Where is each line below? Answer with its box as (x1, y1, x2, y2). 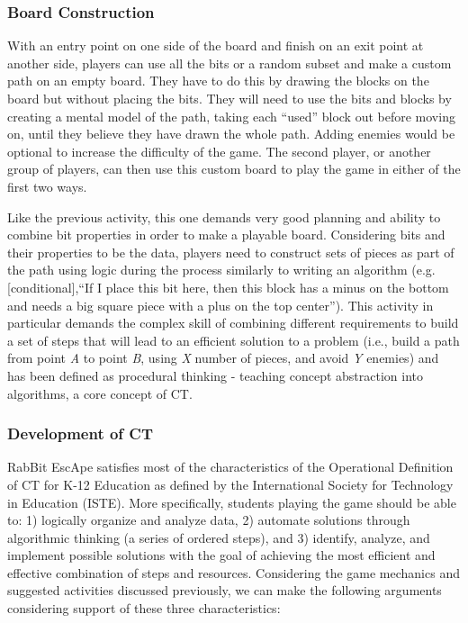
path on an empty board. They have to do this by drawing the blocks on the (7, 71, 429, 90)
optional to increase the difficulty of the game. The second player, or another (7, 141, 431, 160)
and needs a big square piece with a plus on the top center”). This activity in (7, 295, 434, 314)
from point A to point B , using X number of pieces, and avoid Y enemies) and (7, 348, 439, 367)
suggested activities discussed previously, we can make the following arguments (7, 581, 442, 600)
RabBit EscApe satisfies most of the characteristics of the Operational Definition (7, 457, 454, 476)
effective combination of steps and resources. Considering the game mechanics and (7, 563, 460, 582)
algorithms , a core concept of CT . (7, 384, 193, 402)
